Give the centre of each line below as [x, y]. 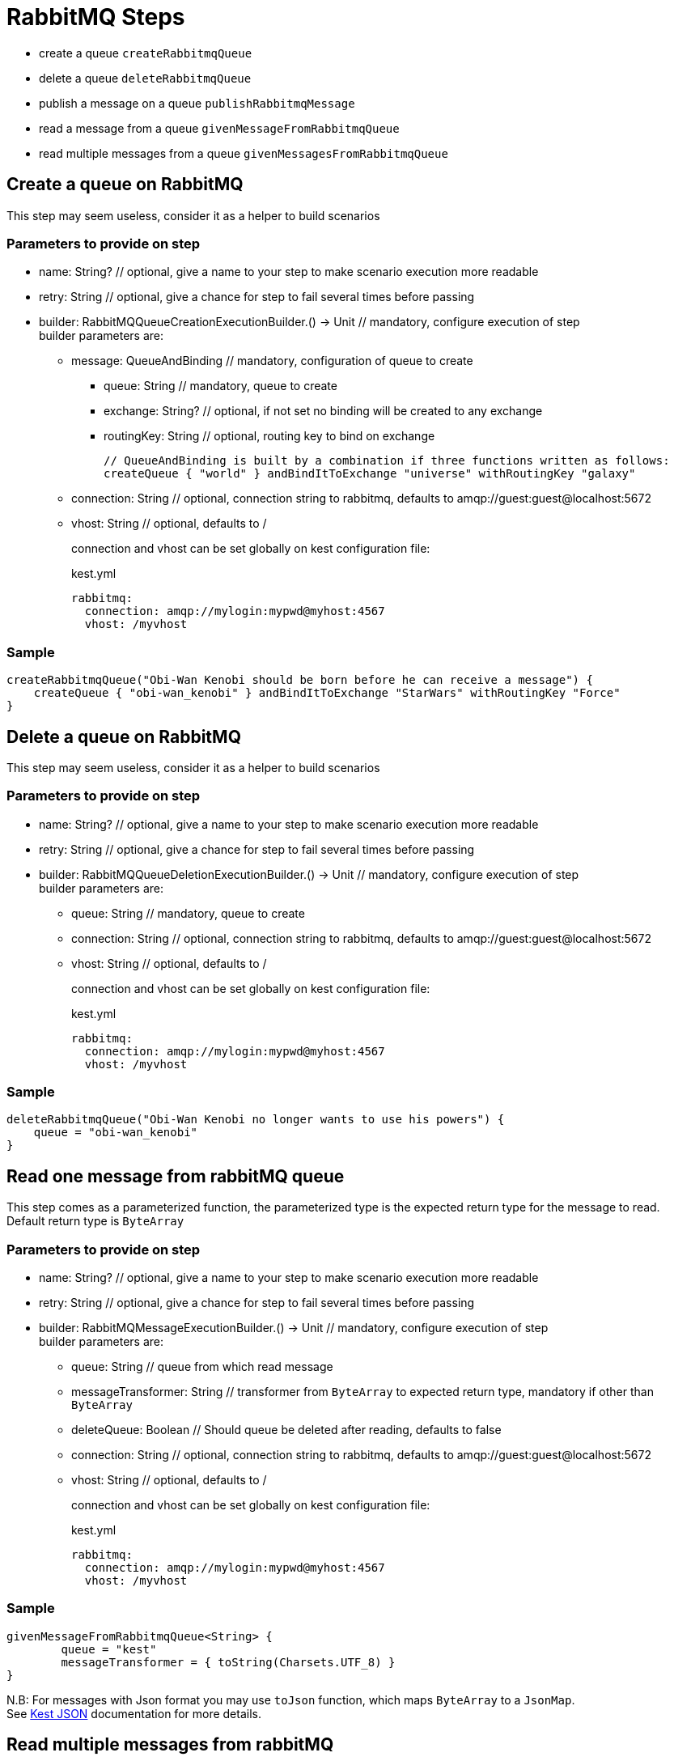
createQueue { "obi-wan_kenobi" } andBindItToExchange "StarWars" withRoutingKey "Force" [327, 693]
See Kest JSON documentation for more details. [134, 1713]
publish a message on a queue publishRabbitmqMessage [197, 103]
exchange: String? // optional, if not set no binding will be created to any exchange [323, 411]
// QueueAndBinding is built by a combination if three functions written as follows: [387, 461]
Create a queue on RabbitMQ [125, 185]
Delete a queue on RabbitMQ [124, 736]
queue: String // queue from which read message [202, 1367]
